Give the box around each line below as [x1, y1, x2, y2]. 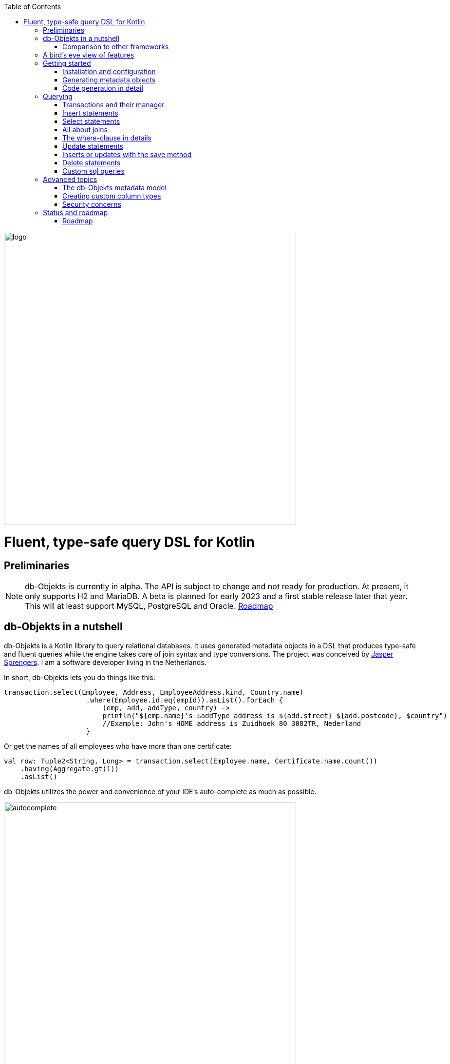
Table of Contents [4, 2, 61, 11]
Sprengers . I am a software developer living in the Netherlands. [4, 658, 206, 666]
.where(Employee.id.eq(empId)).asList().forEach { [86, 696, 283, 704]
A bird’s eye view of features [43, 51, 134, 59]
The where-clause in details [62, 134, 151, 142]
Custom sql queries [62, 167, 125, 175]
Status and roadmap [43, 208, 108, 217]
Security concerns [62, 200, 121, 208]
